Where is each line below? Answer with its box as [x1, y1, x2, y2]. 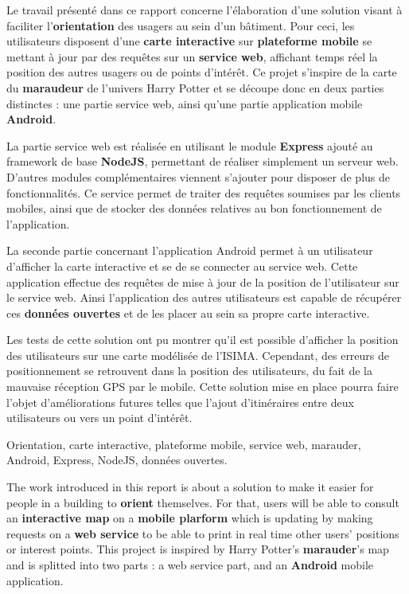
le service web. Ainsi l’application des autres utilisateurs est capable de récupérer [6, 289, 402, 306]
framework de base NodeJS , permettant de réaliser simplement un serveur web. [6, 153, 399, 170]
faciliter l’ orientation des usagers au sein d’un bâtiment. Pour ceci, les [6, 17, 355, 33]
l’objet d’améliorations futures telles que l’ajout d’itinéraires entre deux [6, 393, 354, 410]
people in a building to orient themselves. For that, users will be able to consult [6, 494, 399, 510]
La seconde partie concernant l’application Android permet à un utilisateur [6, 242, 373, 259]
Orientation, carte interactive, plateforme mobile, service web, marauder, [6, 436, 361, 452]
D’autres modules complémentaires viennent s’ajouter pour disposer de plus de [6, 168, 390, 185]
